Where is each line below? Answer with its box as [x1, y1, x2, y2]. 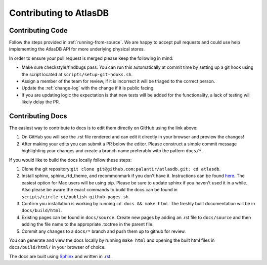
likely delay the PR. [21, 99, 60, 105]
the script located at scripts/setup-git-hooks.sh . [21, 71, 133, 77]
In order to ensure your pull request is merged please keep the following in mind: [9, 55, 174, 61]
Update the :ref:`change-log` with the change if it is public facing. [21, 85, 155, 91]
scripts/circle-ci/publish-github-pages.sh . [21, 193, 130, 200]
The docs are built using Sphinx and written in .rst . [9, 253, 112, 259]
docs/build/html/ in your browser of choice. [9, 244, 106, 250]
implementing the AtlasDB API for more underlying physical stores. [9, 46, 145, 52]
